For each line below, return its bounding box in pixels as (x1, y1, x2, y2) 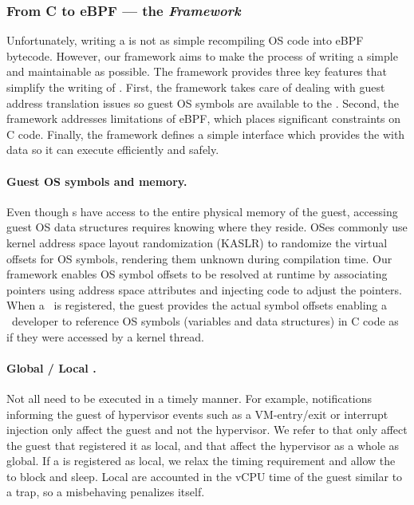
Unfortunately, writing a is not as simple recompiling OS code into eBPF (6, 32, 364, 49)
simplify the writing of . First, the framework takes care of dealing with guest (6, 79, 385, 95)
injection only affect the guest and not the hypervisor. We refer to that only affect (6, 421, 408, 438)
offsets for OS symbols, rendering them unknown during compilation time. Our (6, 250, 392, 266)
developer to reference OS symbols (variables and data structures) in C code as (11, 312, 399, 329)
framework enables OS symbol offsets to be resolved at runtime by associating (6, 266, 388, 282)
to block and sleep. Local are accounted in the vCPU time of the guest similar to (6, 468, 403, 484)
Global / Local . (6, 359, 97, 376)
